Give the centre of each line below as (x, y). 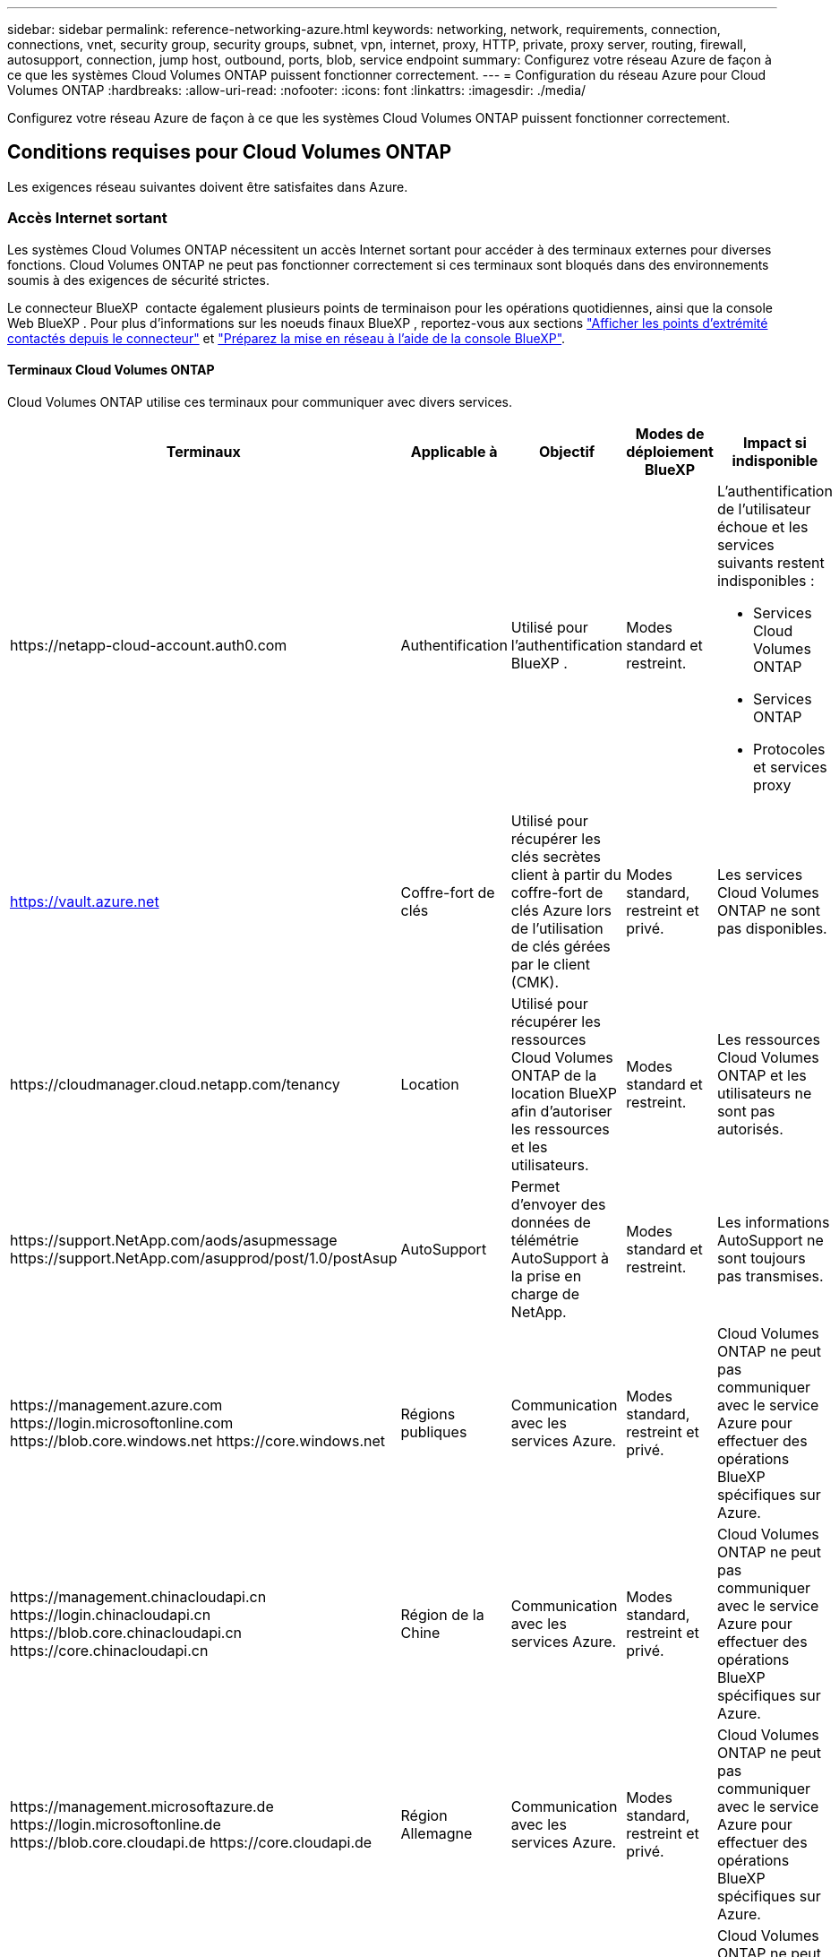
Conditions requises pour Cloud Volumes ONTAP (230, 152)
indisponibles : (766, 580)
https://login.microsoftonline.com (122, 1422)
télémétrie (545, 1240)
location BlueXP (564, 1093)
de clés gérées (561, 946)
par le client (550, 964)
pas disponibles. (772, 928)
